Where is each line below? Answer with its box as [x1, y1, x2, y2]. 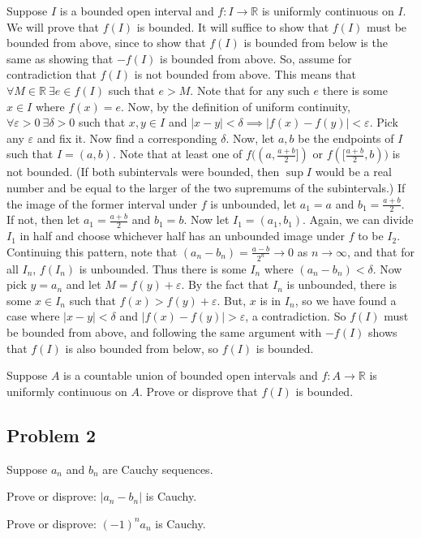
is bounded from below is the [243, 34, 388, 51]
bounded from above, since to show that [6, 34, 206, 51]
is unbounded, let [210, 195, 297, 212]
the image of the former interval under [6, 195, 198, 212]
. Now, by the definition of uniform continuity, [120, 97, 350, 114]
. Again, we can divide [303, 211, 414, 228]
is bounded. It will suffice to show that [136, 18, 329, 35]
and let [66, 276, 101, 293]
